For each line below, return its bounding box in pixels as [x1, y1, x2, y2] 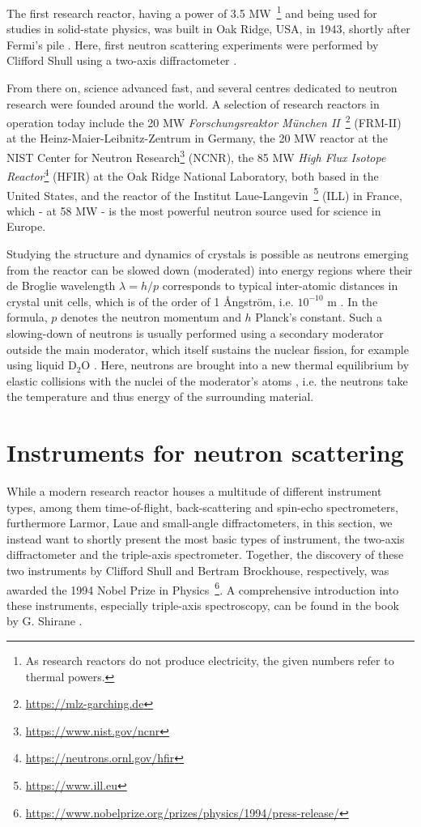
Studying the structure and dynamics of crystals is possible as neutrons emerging [6, 245, 409, 262]
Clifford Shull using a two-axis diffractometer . [6, 52, 237, 69]
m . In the [327, 292, 378, 309]
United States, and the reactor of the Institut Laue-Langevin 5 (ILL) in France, [6, 184, 402, 203]
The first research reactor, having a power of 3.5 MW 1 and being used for [6, 2, 377, 21]
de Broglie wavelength [6, 277, 116, 294]
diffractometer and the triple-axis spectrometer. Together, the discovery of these [6, 546, 404, 563]
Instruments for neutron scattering [6, 436, 404, 469]
